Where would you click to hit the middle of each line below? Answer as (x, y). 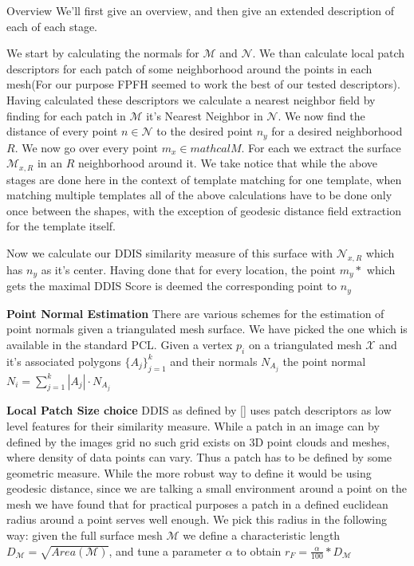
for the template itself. (61, 226)
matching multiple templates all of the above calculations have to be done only (199, 195)
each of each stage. (52, 26)
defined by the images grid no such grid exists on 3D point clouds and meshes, (198, 441)
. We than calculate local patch (329, 53)
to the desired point (205, 131)
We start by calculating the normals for (103, 53)
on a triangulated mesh (305, 344)
